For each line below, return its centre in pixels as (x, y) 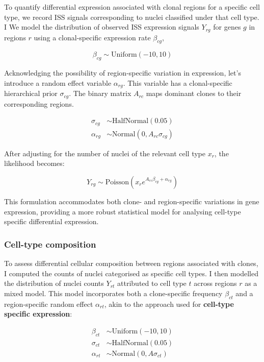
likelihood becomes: (34, 163)
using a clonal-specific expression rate (92, 37)
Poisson (117, 183)
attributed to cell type (152, 283)
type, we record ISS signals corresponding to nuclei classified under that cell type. (132, 17)
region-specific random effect (49, 304)
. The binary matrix (100, 93)
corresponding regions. (39, 103)
